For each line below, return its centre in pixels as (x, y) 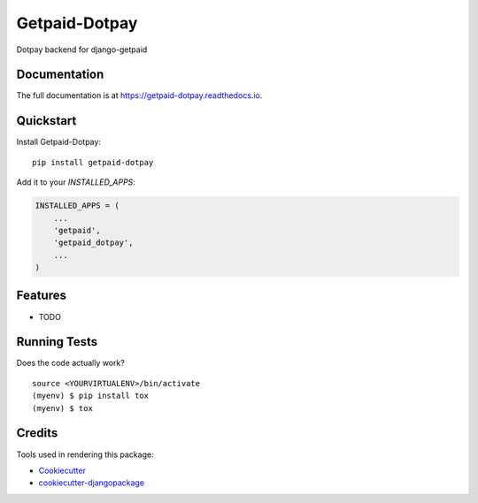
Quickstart (46, 121)
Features (41, 296)
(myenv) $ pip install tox (91, 396)
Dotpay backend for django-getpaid (82, 50)
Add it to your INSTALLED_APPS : (76, 182)
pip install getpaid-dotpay (93, 162)
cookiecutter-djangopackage (92, 483)
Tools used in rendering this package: (85, 454)
